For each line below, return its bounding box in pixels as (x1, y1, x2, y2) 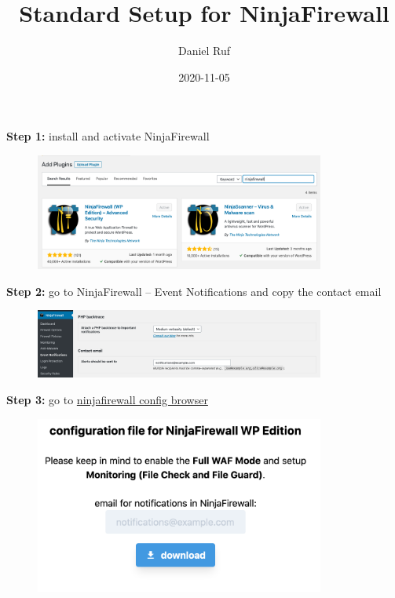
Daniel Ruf (177, 42, 231, 59)
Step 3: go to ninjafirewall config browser (6, 391, 208, 407)
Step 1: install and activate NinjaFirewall (6, 128, 210, 144)
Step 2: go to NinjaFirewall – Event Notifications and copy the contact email (6, 283, 382, 299)
